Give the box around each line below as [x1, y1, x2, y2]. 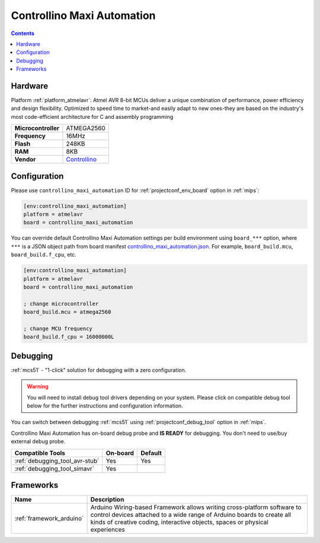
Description [90, 495, 124, 504]
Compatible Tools [14, 449, 65, 457]
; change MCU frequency [23, 325, 93, 332]
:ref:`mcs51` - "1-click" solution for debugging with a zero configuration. [11, 366, 187, 374]
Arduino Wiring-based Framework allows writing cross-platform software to [90, 503, 302, 512]
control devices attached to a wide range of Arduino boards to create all [90, 511, 292, 519]
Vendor [14, 155, 36, 163]
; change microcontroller [23, 300, 99, 307]
